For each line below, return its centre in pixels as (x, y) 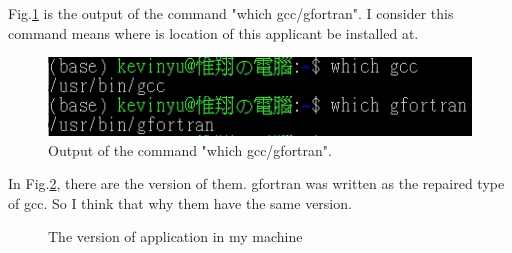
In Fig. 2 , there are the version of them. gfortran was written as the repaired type (256, 183)
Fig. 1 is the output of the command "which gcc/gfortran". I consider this (231, 13)
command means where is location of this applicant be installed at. (213, 32)
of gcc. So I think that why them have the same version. (180, 202)
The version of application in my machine (175, 236)
